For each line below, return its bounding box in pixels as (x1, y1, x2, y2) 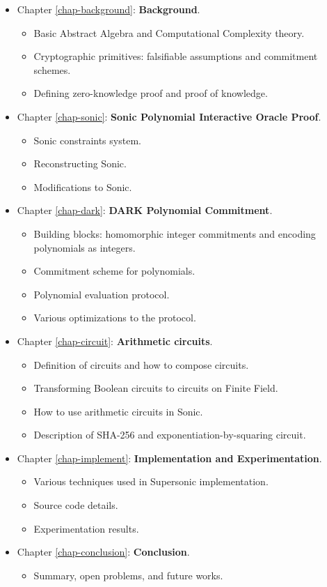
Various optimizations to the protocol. (33, 310, 196, 325)
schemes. (33, 62, 71, 77)
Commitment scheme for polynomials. (33, 264, 196, 278)
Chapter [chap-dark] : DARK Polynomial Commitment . (17, 203, 273, 218)
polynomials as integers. (33, 240, 136, 254)
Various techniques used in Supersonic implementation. (33, 474, 269, 489)
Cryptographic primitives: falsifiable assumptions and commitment (33, 49, 318, 63)
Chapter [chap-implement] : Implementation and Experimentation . (17, 450, 322, 465)
